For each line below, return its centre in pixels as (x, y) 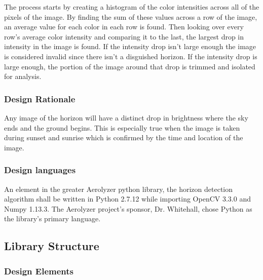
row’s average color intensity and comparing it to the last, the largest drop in (124, 36)
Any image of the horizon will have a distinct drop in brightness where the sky (126, 117)
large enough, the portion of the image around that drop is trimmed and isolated (130, 66)
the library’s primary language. (52, 218)
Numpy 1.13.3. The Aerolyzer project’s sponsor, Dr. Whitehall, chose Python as (128, 208)
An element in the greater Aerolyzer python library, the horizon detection (119, 189)
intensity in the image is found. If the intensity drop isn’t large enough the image (130, 46)
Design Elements (39, 271)
